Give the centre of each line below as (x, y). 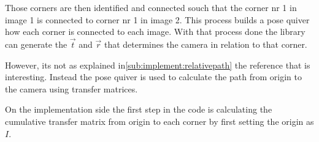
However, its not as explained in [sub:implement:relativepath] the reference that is (158, 65)
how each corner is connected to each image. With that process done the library (155, 32)
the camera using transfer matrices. (71, 88)
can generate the (36, 44)
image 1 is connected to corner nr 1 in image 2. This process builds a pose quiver (157, 19)
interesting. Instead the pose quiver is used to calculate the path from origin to (153, 77)
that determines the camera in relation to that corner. (206, 44)
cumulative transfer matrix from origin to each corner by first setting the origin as (159, 121)
